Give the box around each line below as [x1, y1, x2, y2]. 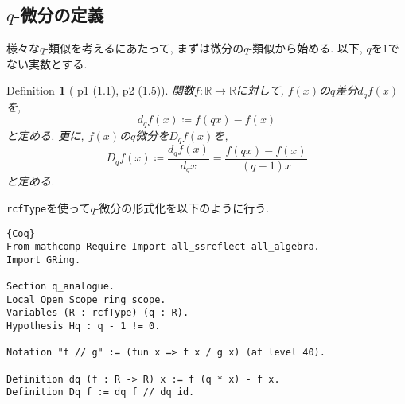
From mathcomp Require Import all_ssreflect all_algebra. [6, 241, 320, 253]
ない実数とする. [6, 55, 88, 72]
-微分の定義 [14, 2, 104, 27]
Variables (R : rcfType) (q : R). [6, 307, 189, 319]
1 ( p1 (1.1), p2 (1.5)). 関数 [59, 82, 195, 99]
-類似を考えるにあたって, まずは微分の [45, 40, 244, 56]
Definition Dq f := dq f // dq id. [6, 387, 195, 398]
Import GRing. [6, 254, 81, 266]
